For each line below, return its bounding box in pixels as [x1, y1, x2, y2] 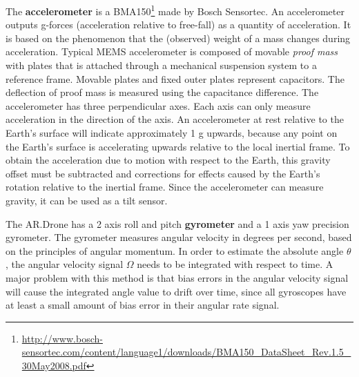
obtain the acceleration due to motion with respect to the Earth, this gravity [6, 153, 331, 167]
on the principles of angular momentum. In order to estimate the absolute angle [6, 243, 344, 258]
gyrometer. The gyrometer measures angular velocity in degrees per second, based [6, 230, 352, 244]
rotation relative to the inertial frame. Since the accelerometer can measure [6, 180, 324, 194]
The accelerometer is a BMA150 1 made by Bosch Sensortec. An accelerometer [6, 2, 345, 18]
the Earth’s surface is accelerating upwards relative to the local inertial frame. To [6, 139, 350, 153]
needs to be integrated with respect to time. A [137, 257, 333, 271]
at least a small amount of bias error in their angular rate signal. [6, 298, 280, 312]
